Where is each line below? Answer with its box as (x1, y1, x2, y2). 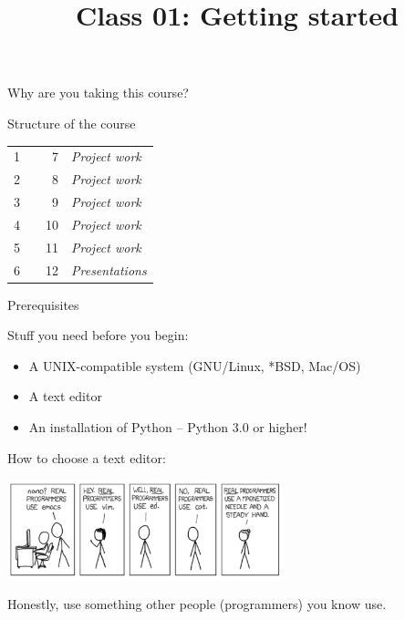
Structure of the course (7, 113, 136, 132)
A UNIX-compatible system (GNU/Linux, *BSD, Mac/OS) (28, 356, 361, 375)
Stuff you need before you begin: (7, 325, 189, 345)
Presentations (71, 260, 147, 279)
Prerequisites (7, 294, 79, 314)
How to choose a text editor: (7, 448, 166, 467)
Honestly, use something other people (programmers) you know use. (7, 594, 387, 614)
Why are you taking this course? (7, 83, 189, 102)
